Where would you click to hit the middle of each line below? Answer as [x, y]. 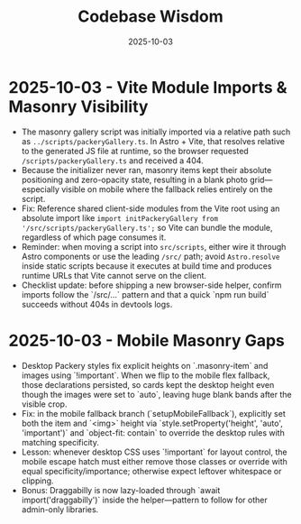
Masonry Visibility [78, 106]
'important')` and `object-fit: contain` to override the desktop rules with [153, 432]
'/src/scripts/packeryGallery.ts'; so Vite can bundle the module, [147, 227]
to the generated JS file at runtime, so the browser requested [135, 151]
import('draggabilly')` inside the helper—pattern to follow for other [144, 500]
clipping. [38, 481]
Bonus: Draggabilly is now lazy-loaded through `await [121, 490]
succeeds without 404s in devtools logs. [97, 304]
